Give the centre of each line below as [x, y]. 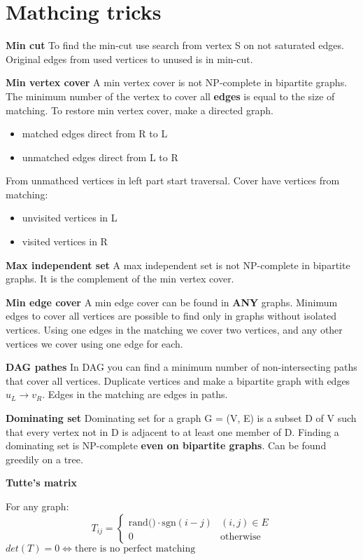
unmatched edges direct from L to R [100, 157]
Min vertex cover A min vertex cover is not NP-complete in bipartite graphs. [177, 82]
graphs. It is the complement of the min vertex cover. [120, 279]
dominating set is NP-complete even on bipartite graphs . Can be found [166, 445]
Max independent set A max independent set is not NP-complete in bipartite [178, 265]
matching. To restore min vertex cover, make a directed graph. [140, 110]
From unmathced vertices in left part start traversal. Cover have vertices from [173, 180]
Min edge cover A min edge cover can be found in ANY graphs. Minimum [172, 302]
